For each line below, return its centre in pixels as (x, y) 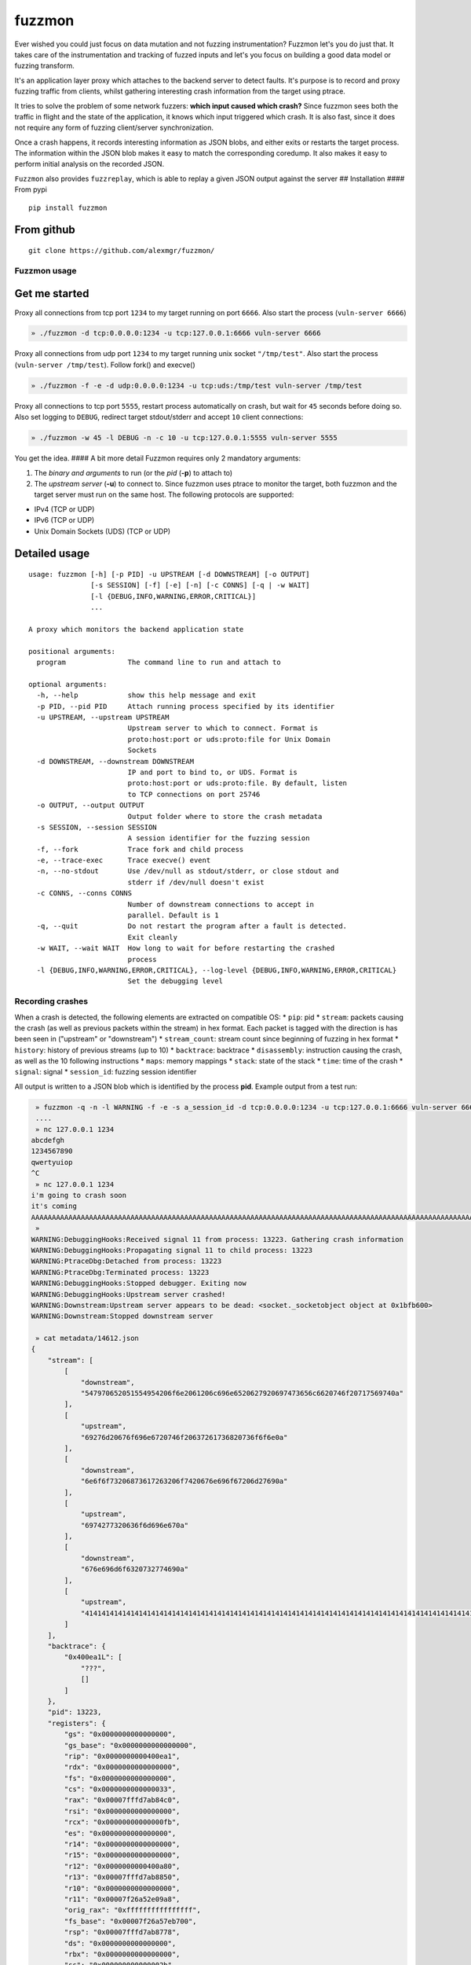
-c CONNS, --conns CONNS (84, 893)
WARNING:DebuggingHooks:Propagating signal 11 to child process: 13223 (172, 1250)
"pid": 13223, (75, 1712)
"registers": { (77, 1723)
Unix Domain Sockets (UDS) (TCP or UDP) (102, 531)
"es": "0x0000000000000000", (120, 1833)
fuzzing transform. (44, 66)
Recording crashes (51, 1001)
